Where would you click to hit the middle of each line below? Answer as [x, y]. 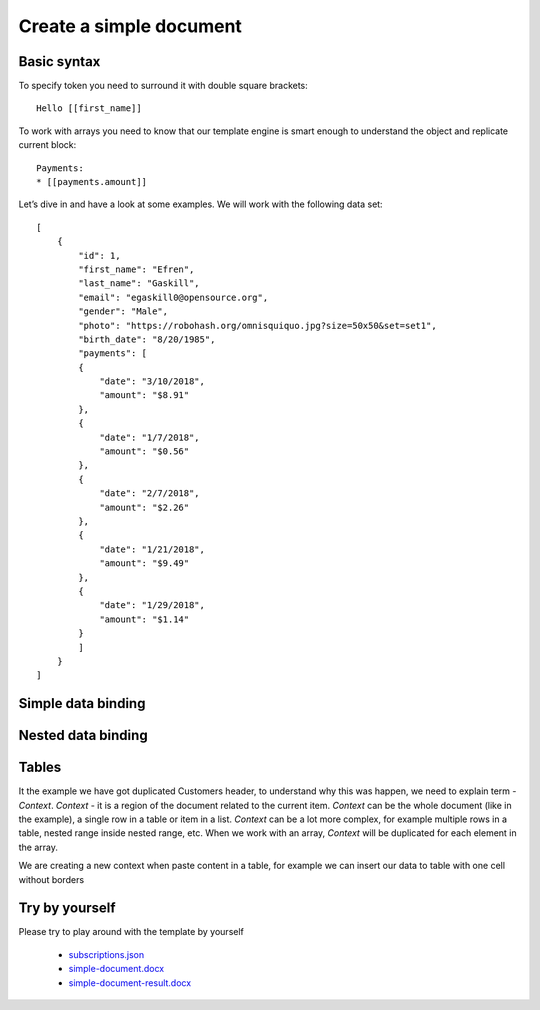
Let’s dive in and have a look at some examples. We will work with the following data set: [201, 204]
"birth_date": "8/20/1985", [147, 339]
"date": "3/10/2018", [152, 381]
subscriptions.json [106, 954]
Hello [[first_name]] [89, 108]
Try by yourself [67, 908]
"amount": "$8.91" [144, 395]
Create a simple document [130, 26]
